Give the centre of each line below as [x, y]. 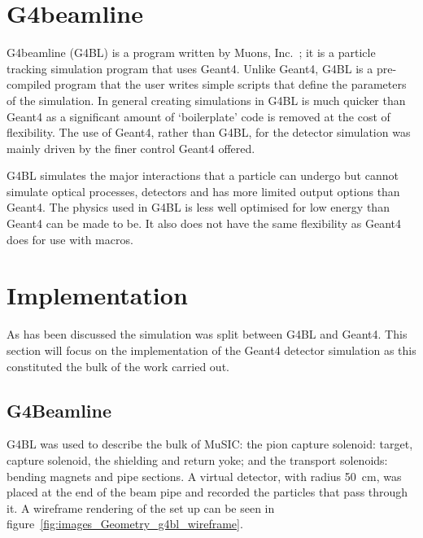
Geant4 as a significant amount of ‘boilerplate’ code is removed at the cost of [198, 116]
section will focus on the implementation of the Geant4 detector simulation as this [211, 350]
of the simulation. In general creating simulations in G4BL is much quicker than [206, 100]
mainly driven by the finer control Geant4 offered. [131, 148]
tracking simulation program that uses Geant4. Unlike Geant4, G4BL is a [190, 68]
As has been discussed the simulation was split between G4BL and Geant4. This [207, 334]
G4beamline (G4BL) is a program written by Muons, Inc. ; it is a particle [191, 52]
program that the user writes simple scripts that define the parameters [231, 84]
